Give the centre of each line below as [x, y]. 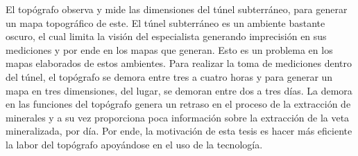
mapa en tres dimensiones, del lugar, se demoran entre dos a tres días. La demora [179, 90]
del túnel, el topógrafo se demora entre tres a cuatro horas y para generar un [169, 76]
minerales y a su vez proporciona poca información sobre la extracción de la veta [178, 117]
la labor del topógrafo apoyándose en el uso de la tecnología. [134, 144]
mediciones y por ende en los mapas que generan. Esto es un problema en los [169, 49]
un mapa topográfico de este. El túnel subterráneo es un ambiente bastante [165, 22]
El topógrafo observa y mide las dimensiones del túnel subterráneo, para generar [177, 9]
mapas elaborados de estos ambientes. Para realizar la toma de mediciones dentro [179, 63]
